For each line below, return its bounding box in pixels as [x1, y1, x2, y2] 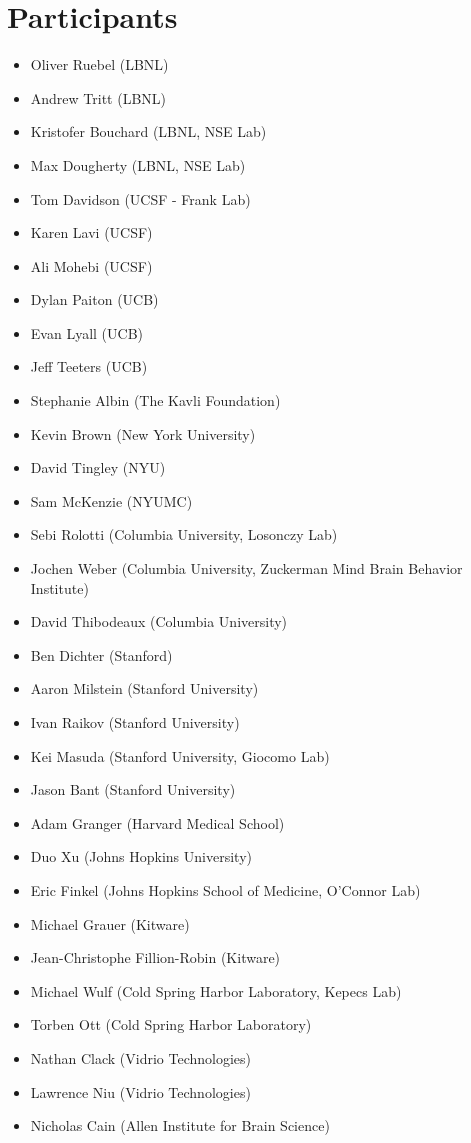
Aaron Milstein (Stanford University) [30, 678, 259, 699]
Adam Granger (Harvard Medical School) [30, 812, 285, 833]
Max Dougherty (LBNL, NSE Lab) [30, 154, 246, 175]
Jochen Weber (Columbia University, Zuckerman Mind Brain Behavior [30, 558, 463, 579]
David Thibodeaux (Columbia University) [30, 611, 288, 632]
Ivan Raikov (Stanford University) [30, 712, 240, 732]
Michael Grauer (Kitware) [30, 913, 190, 934]
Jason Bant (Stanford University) [30, 779, 236, 800]
